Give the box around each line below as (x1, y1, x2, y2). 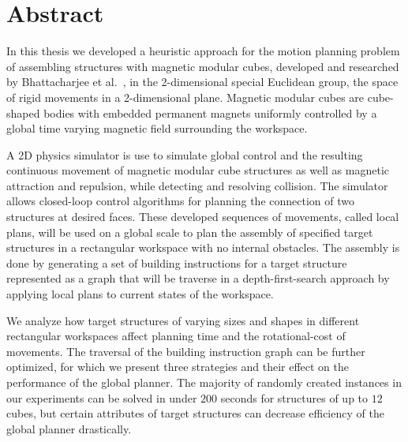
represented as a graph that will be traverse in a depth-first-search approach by (6, 270, 390, 287)
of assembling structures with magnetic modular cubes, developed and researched (6, 58, 399, 74)
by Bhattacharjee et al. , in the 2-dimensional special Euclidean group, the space (6, 73, 399, 90)
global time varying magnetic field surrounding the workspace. (6, 120, 308, 137)
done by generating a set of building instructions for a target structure (6, 254, 347, 271)
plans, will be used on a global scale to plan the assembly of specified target (6, 223, 373, 240)
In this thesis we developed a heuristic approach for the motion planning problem (6, 43, 400, 59)
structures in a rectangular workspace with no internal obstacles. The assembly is (6, 239, 400, 256)
